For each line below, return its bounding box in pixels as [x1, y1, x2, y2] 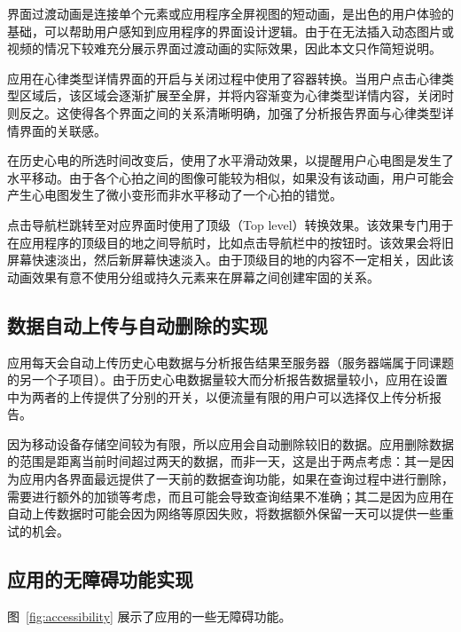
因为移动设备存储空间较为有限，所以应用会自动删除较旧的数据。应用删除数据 [7, 434, 454, 453]
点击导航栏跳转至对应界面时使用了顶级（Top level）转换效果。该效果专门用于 [7, 215, 454, 233]
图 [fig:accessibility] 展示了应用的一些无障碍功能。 [7, 606, 292, 625]
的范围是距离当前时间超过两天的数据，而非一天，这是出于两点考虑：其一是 [7, 452, 441, 470]
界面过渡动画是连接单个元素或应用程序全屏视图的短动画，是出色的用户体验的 [7, 4, 454, 22]
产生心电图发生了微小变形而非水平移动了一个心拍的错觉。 [7, 186, 342, 204]
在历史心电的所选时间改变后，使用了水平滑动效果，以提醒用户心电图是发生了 [7, 151, 454, 170]
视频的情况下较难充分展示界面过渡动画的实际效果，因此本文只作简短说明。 [7, 39, 441, 58]
